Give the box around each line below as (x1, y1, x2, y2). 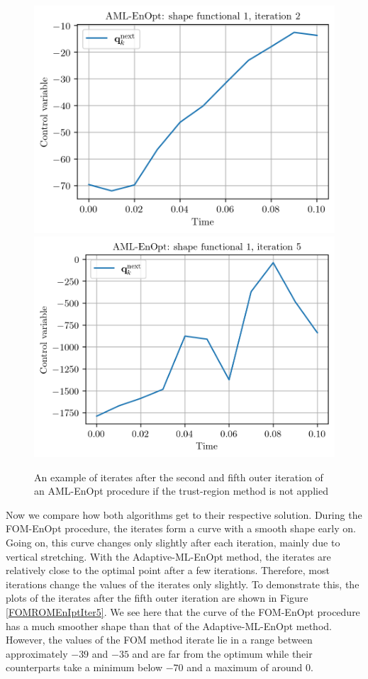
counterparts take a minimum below (6, 660, 163, 675)
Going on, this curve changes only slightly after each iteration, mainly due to (6, 534, 340, 549)
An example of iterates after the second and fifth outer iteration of (34, 469, 323, 484)
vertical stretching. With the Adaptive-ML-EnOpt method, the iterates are (6, 549, 331, 563)
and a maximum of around (186, 660, 303, 675)
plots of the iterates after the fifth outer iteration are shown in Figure (6, 590, 308, 605)
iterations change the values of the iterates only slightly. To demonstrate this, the (6, 576, 359, 591)
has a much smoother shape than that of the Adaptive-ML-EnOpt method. (6, 618, 332, 633)
